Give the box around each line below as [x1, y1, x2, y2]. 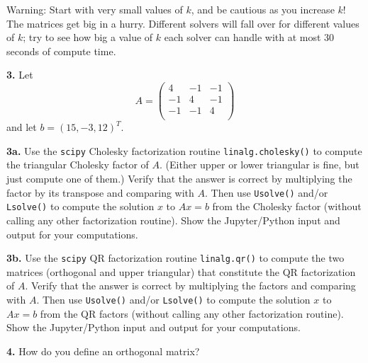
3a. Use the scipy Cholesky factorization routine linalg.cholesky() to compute [6, 143, 362, 158]
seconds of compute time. [6, 43, 116, 58]
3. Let [6, 67, 33, 82]
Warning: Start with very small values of [6, 2, 183, 16]
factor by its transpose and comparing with [6, 185, 194, 200]
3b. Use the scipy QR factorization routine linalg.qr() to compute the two [6, 250, 345, 265]
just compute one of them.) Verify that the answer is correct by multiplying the [6, 171, 352, 185]
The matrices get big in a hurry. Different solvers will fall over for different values [6, 16, 359, 30]
